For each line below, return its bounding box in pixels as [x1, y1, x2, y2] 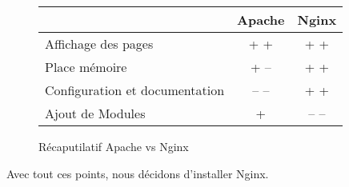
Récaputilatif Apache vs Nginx [38, 138, 189, 154]
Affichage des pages [45, 34, 154, 53]
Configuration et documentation [45, 81, 225, 99]
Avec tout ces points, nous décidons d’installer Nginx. [6, 165, 269, 181]
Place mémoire [45, 58, 127, 76]
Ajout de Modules [45, 104, 146, 122]
